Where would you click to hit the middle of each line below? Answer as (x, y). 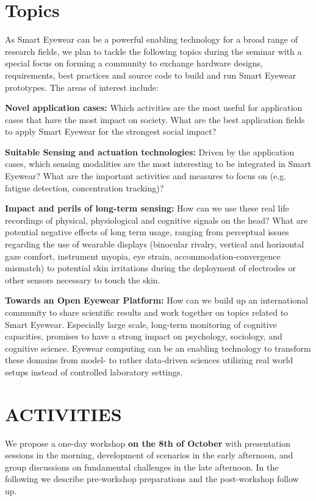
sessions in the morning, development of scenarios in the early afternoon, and (149, 455)
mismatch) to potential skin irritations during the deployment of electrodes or (150, 268)
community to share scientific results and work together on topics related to (147, 312)
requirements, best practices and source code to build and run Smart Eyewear (151, 75)
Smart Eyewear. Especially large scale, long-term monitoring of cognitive (141, 324)
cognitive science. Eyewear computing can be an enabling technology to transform (158, 348)
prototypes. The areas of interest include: (82, 87)
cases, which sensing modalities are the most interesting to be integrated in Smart (158, 164)
